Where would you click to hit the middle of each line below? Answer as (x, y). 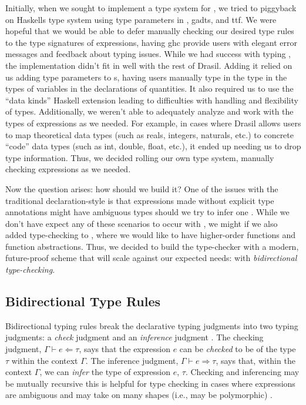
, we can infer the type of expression (105, 372)
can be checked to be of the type (238, 349)
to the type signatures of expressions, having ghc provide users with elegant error (152, 42)
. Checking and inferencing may (242, 372)
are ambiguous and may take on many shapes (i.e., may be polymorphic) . (139, 395)
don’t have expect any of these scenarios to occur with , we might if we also (142, 223)
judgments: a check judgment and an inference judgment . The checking (134, 337)
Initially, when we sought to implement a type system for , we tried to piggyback (151, 8)
